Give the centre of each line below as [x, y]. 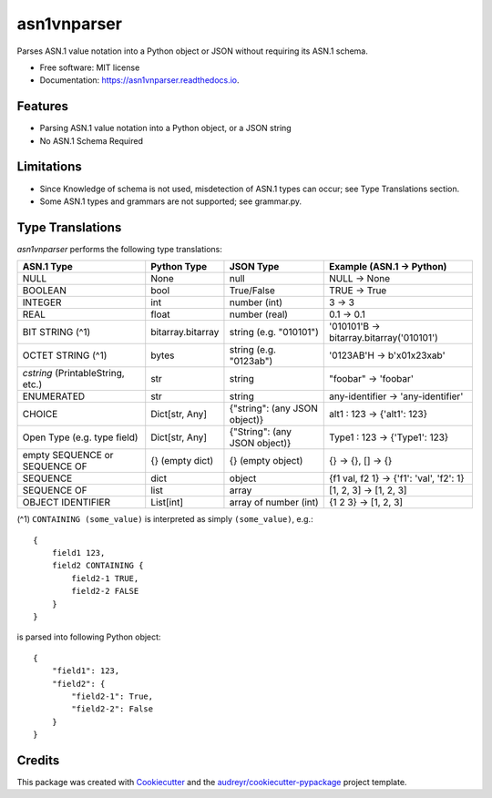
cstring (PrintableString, [73, 373]
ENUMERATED [54, 396]
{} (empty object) [266, 461]
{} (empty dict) [182, 461]
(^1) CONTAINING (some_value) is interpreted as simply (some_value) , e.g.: [165, 519]
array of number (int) [274, 503]
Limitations [49, 167]
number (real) [259, 314]
